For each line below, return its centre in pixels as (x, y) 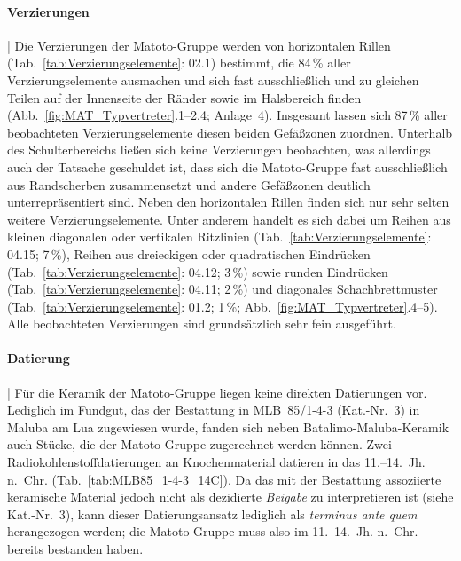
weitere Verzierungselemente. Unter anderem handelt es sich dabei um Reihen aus (229, 219)
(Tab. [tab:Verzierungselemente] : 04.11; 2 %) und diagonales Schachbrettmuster (223, 289)
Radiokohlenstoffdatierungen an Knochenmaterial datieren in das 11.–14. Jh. (216, 462)
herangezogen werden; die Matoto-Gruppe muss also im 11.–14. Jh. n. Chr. (213, 531)
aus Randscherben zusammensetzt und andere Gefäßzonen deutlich (189, 184)
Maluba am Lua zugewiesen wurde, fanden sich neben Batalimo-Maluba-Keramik (228, 427)
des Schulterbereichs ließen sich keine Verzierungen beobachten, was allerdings (219, 150)
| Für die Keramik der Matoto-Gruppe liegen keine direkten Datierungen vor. (217, 392)
